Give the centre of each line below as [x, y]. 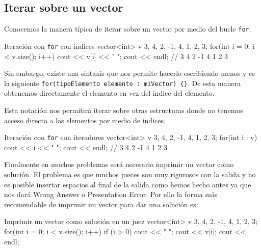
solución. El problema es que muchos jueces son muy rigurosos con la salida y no [130, 174]
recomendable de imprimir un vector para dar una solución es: [101, 204]
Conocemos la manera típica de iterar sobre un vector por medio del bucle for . [128, 29]
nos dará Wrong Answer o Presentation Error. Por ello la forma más [111, 194]
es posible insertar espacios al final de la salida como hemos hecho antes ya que [128, 184]
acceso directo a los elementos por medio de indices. [85, 120]
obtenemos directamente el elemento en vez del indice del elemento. [109, 93]
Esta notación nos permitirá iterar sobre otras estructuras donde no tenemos [124, 110]
